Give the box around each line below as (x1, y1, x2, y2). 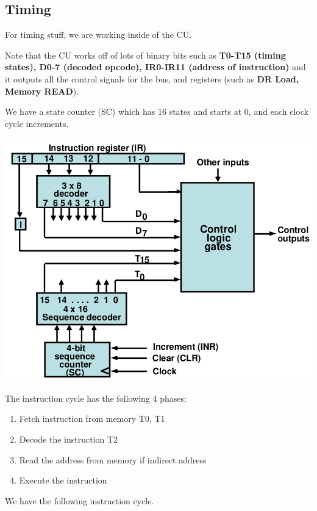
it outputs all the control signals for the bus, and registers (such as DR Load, (5, 72, 299, 85)
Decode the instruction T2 (19, 433, 118, 446)
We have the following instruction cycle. (5, 494, 154, 507)
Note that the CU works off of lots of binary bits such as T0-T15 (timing (5, 48, 286, 61)
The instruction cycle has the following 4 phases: (5, 391, 187, 404)
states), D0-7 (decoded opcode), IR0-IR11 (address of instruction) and (5, 60, 306, 73)
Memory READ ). (5, 84, 79, 97)
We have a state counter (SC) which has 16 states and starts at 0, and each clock (5, 105, 308, 118)
